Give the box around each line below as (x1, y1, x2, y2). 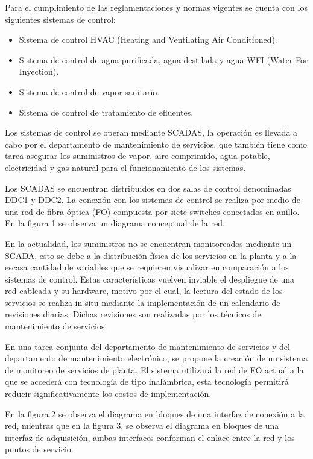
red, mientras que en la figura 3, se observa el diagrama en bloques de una (5, 419, 279, 432)
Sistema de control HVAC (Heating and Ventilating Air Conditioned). (19, 33, 277, 46)
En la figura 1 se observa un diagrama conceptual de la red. (5, 217, 225, 230)
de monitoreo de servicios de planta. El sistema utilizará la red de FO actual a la (5, 363, 304, 376)
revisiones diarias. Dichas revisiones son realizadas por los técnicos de (5, 308, 261, 320)
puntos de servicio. (5, 443, 74, 455)
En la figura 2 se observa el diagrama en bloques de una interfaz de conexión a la (5, 407, 305, 420)
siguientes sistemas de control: (5, 13, 116, 25)
